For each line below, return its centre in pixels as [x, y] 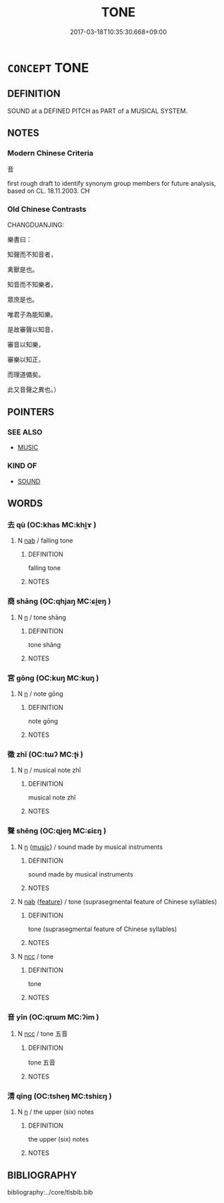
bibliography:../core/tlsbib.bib [50, 1192]
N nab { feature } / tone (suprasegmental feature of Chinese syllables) [117, 901]
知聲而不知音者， [32, 254]
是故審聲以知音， [32, 329]
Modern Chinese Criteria [50, 153]
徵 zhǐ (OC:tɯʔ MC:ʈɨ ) [45, 754]
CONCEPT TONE [48, 67]
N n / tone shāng [42, 617]
